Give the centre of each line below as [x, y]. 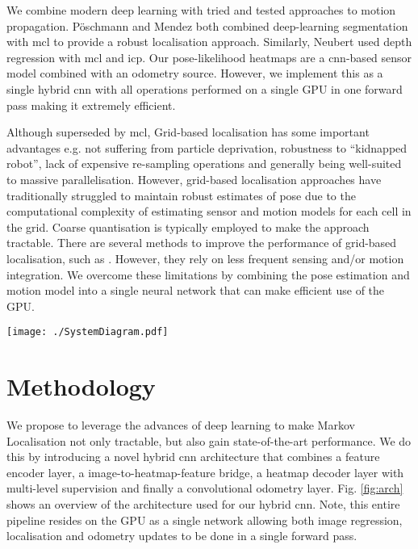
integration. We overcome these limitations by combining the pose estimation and [208, 274]
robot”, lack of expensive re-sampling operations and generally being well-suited [204, 163]
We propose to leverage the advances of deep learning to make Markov [181, 425]
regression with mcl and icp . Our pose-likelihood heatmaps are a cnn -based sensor [209, 57]
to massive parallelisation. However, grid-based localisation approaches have [194, 179]
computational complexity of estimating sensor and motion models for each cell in [209, 211]
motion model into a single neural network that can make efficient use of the [196, 290]
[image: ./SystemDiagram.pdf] [88, 332]
